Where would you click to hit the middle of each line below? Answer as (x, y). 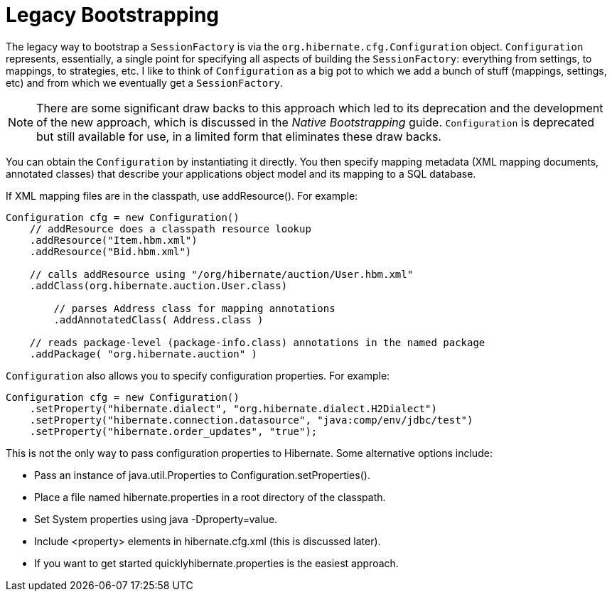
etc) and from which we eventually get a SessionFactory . (145, 82)
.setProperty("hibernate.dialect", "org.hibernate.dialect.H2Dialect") (233, 408)
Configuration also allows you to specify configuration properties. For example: (198, 375)
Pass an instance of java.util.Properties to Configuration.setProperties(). (202, 475)
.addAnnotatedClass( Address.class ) (159, 319)
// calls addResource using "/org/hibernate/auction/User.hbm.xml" (221, 274)
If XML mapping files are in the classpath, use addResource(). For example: (182, 195)
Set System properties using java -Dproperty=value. (156, 519)
